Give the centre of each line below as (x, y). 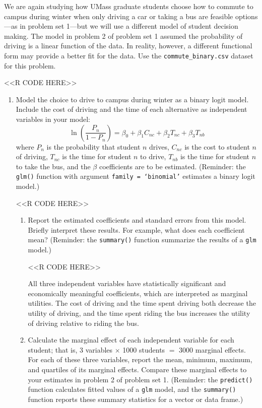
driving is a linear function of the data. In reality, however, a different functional (128, 46)
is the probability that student (93, 146)
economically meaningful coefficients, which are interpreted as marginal (138, 293)
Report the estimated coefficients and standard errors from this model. (137, 220)
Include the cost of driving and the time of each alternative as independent (132, 109)
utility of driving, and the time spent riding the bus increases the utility (139, 313)
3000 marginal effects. (212, 349)
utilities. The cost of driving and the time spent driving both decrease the (142, 303)
